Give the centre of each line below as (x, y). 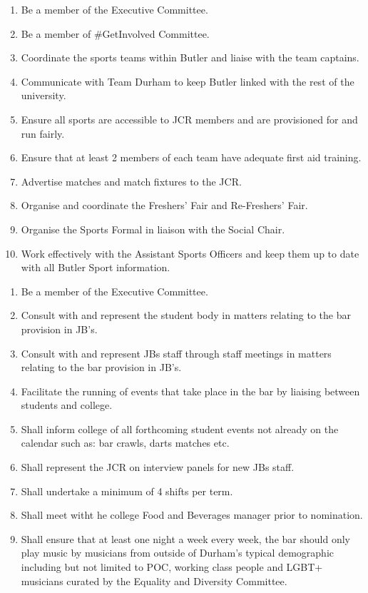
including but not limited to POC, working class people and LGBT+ (172, 567)
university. (44, 95)
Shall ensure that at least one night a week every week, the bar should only (185, 538)
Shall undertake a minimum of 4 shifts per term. (127, 491)
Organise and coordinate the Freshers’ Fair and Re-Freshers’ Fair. (164, 205)
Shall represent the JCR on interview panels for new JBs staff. (158, 467)
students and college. (67, 405)
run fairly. (43, 133)
